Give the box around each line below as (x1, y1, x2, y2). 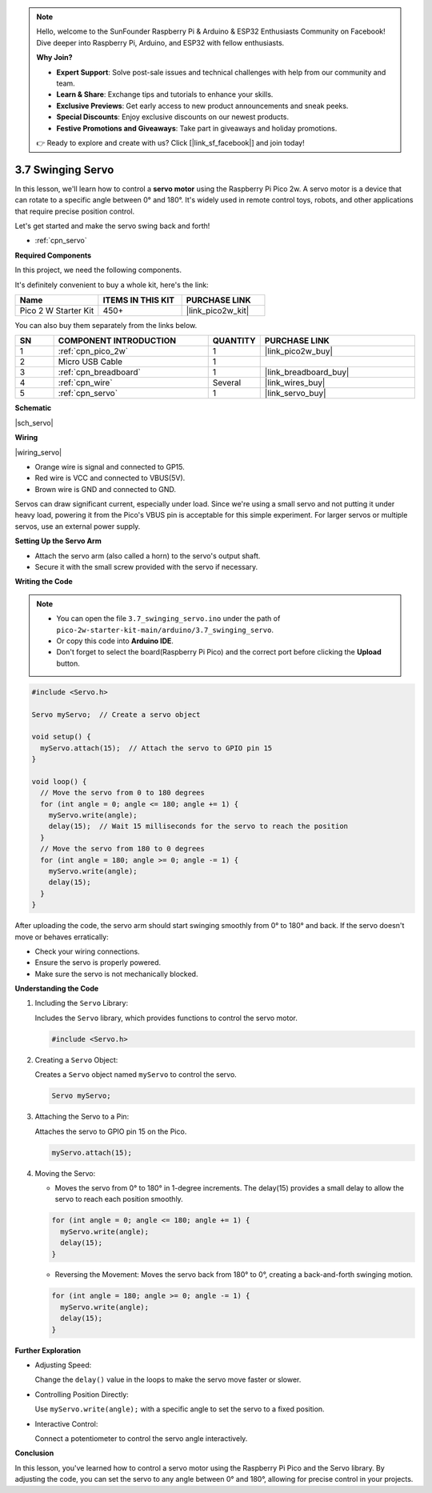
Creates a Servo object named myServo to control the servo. (34, 1070, 238, 1079)
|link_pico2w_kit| (186, 305, 250, 316)
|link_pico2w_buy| (264, 346, 334, 357)
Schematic (14, 403, 52, 413)
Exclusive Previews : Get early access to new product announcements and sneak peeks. (56, 101, 349, 110)
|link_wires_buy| (264, 377, 326, 388)
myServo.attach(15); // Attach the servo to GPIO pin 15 (40, 743, 273, 752)
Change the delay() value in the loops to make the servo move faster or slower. (34, 1375, 302, 1384)
